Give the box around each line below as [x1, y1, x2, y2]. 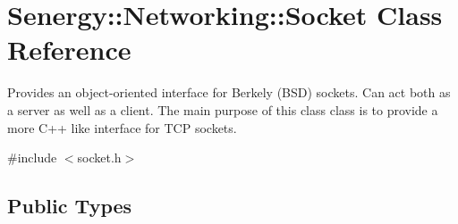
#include [7, 148, 57, 167]
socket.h [77, 148, 122, 167]
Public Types [7, 192, 132, 220]
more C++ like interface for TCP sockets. [7, 118, 237, 137]
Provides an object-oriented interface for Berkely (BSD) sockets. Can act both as [7, 83, 451, 102]
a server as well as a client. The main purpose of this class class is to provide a [7, 100, 438, 119]
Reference [7, 31, 131, 68]
